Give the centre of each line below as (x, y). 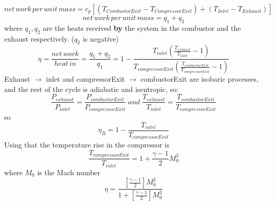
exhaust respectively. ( (39, 38)
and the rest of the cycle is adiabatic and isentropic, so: (91, 89)
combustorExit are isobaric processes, (199, 79)
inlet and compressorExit (85, 79)
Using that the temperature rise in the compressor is (87, 145)
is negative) (100, 38)
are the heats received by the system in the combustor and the (142, 27)
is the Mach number (69, 172)
